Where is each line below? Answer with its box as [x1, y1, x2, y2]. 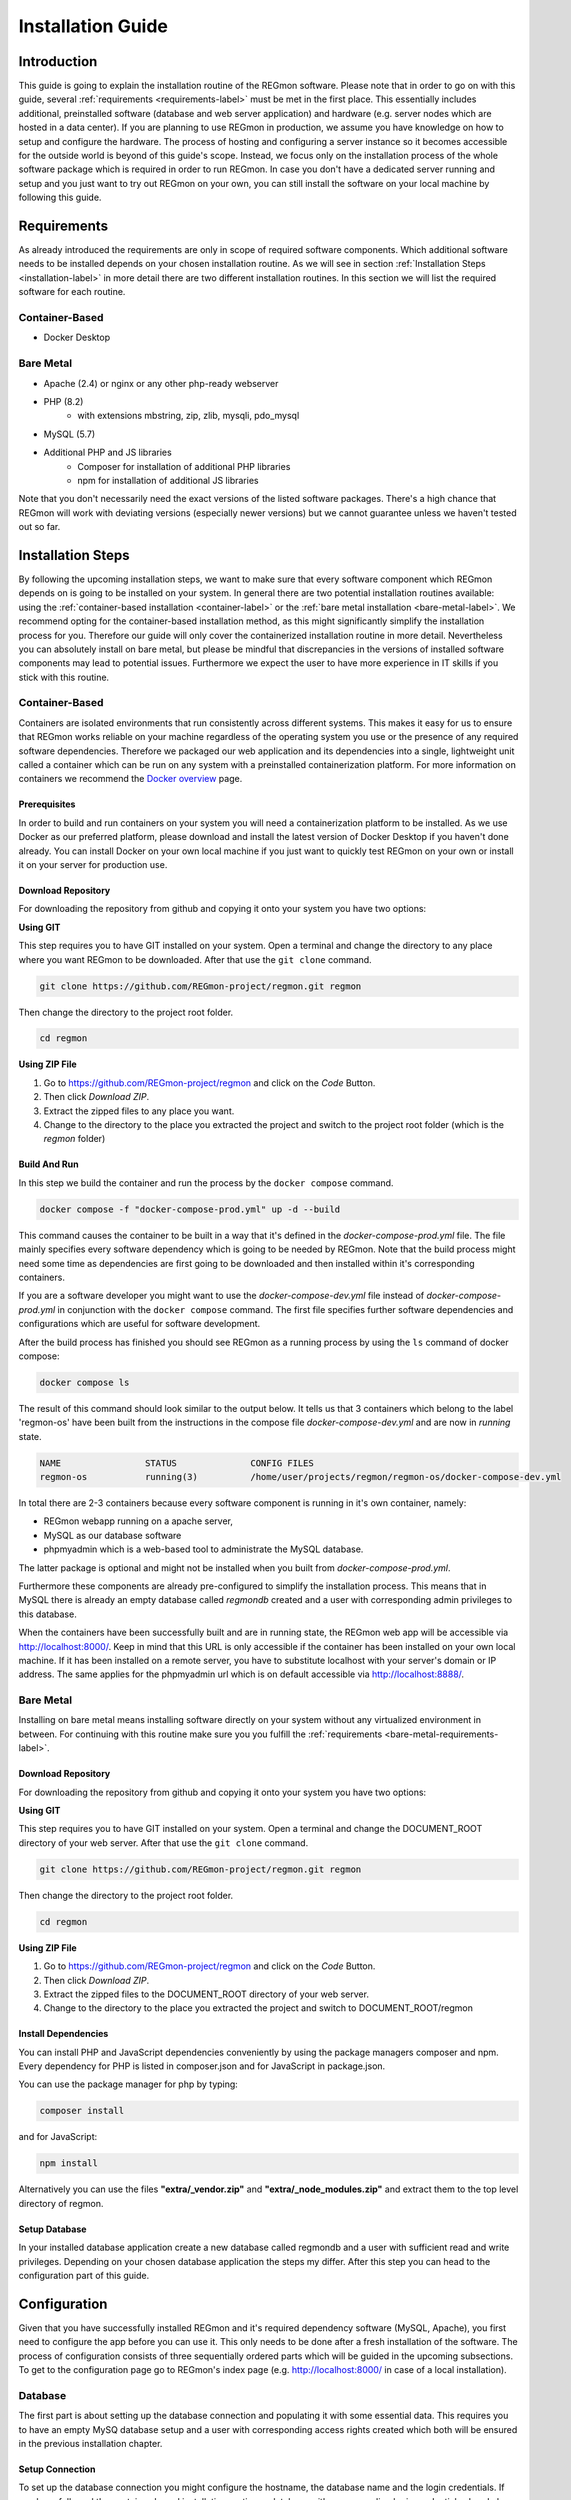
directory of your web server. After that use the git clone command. [18, 1836, 309, 1849]
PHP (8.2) [43, 395, 84, 407]
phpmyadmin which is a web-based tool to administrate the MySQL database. [43, 1543, 364, 1555]
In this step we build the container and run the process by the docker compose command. [18, 1176, 394, 1189]
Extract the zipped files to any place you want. [43, 1105, 235, 1117]
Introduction [18, 53, 98, 70]
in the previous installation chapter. [18, 2437, 163, 2449]
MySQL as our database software [43, 1529, 182, 1541]
